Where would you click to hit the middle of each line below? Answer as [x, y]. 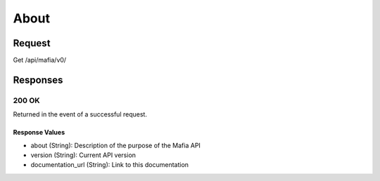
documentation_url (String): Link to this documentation [110, 165]
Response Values [39, 133]
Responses [38, 80]
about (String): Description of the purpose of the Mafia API [115, 145]
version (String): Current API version [83, 155]
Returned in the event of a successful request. [80, 114]
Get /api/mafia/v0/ [40, 60]
